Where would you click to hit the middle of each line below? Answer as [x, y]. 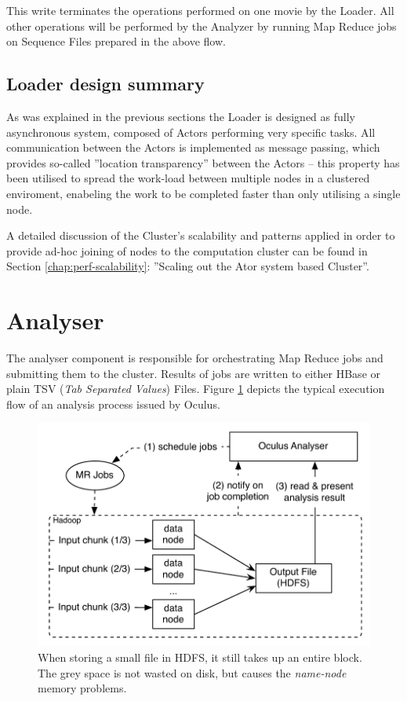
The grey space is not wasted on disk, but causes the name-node [192, 672]
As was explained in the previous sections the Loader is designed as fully [181, 116]
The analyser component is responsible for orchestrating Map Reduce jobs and [195, 358]
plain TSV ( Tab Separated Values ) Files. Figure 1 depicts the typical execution [196, 389]
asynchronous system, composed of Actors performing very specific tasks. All [191, 132]
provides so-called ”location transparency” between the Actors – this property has [203, 162]
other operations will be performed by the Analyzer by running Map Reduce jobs [202, 26]
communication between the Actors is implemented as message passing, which [193, 147]
